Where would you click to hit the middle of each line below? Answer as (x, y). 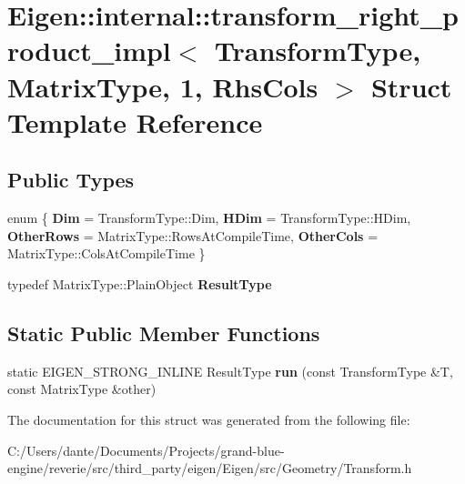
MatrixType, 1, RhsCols (163, 86)
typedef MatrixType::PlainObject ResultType (140, 283)
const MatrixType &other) (82, 389)
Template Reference (135, 121)
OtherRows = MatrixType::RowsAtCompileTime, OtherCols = (193, 235)
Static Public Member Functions (164, 333)
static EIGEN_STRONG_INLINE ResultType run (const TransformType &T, (230, 371)
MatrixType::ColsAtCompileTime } (106, 253)
